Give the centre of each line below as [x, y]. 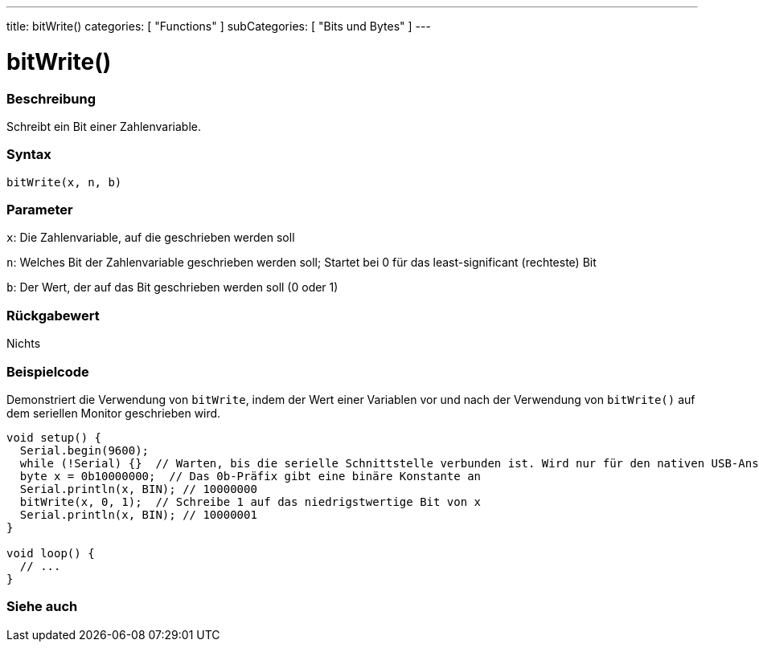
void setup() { [54, 437]
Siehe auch [42, 607]
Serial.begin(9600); [84, 450]
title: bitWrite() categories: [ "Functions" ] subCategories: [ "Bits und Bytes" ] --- [219, 26]
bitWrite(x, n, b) [64, 182]
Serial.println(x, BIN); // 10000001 [138, 514]
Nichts [24, 344]
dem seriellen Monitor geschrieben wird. [114, 413]
